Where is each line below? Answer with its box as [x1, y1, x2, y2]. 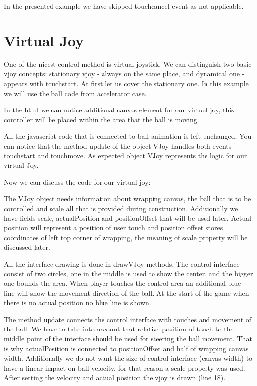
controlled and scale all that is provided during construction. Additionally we [4, 203, 238, 213]
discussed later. [4, 242, 50, 252]
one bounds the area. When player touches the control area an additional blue [4, 278, 241, 288]
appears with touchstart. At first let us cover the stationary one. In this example [4, 78, 249, 88]
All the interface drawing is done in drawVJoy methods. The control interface [4, 258, 240, 269]
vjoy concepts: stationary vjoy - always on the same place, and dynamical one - [4, 68, 245, 79]
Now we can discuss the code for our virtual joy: [4, 176, 151, 187]
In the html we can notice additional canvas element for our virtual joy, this [4, 105, 234, 115]
